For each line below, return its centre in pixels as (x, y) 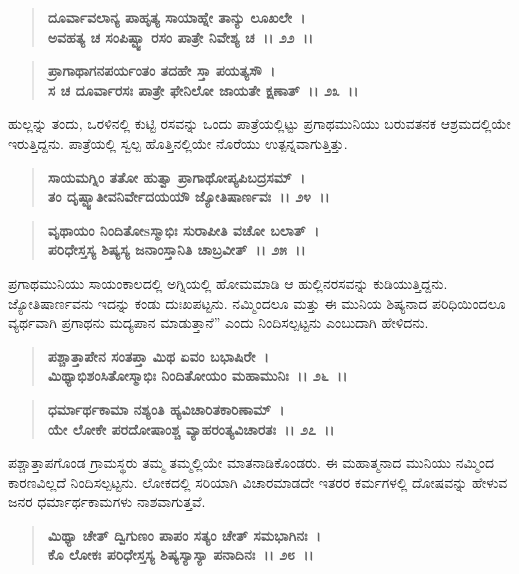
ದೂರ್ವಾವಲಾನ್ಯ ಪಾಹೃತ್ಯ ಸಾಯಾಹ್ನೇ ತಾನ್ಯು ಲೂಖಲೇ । (176, 17)
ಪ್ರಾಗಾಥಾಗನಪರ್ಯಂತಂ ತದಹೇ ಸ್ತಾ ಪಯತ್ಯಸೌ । (161, 70)
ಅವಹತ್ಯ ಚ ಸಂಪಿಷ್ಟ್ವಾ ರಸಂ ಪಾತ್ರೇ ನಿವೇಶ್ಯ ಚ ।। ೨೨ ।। (180, 36)
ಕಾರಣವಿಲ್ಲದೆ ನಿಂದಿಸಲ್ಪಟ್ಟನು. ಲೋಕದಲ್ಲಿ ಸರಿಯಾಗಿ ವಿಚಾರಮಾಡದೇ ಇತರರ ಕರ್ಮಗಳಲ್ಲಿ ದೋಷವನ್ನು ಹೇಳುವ (258, 481)
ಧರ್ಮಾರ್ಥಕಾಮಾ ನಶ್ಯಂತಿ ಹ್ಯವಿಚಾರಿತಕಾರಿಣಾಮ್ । (166, 408)
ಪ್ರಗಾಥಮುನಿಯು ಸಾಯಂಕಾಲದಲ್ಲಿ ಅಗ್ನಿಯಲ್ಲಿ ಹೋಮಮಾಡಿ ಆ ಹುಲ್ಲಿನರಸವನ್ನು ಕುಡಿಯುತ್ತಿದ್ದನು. (228, 282)
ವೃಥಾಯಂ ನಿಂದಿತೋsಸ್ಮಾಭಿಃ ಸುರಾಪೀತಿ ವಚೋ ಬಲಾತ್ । (183, 229)
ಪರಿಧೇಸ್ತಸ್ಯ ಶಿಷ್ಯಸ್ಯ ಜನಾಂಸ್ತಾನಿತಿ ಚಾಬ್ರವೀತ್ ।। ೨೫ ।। (176, 249)
